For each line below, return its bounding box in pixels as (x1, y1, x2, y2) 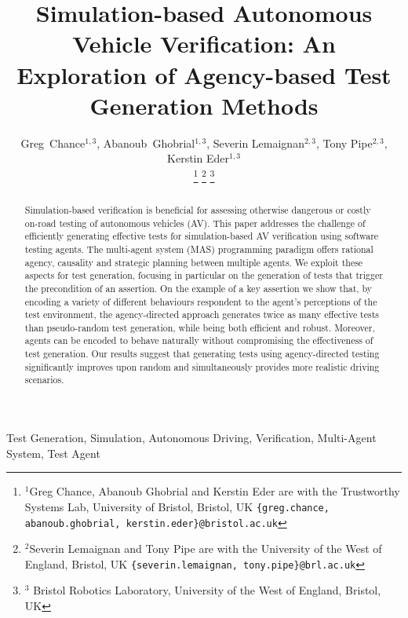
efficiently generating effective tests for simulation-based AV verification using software (24, 229, 379, 243)
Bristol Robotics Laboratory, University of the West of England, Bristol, (33, 582, 381, 598)
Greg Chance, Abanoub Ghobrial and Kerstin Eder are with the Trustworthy (29, 483, 400, 499)
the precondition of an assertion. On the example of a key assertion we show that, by (24, 281, 373, 294)
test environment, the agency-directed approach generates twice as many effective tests (24, 308, 380, 321)
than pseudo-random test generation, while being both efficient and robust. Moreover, (24, 320, 375, 334)
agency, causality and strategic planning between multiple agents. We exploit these (24, 255, 363, 269)
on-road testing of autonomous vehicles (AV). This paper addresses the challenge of (24, 216, 366, 229)
